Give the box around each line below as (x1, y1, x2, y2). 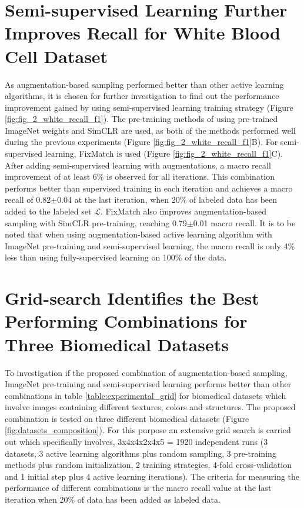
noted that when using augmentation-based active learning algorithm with (5, 228, 272, 240)
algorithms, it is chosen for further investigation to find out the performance (5, 90, 279, 102)
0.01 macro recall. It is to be (193, 216, 296, 229)
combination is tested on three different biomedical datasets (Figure (5, 412, 249, 424)
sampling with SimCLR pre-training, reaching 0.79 (5, 216, 187, 229)
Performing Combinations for (5, 309, 248, 333)
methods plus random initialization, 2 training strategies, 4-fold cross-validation (5, 458, 292, 471)
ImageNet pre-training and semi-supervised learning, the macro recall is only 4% (5, 239, 295, 252)
